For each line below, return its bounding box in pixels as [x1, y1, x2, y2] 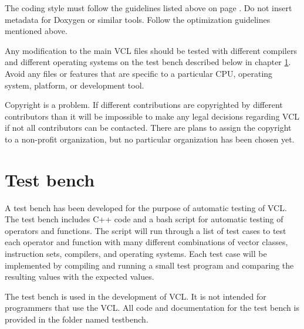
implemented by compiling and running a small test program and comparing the [5, 259, 294, 271]
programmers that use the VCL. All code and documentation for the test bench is [5, 301, 299, 314]
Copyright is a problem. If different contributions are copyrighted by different [5, 99, 283, 111]
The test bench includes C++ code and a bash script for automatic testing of [5, 213, 283, 225]
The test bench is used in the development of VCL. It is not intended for [5, 290, 266, 302]
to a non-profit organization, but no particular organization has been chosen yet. [5, 133, 295, 145]
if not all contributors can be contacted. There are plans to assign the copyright [5, 121, 292, 134]
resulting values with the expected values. [5, 270, 154, 283]
